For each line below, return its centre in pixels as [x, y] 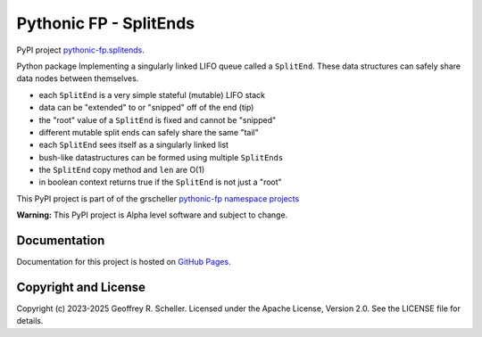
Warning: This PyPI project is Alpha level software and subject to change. [152, 215]
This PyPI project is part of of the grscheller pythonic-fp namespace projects [158, 198]
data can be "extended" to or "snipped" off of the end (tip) [146, 108]
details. [30, 321]
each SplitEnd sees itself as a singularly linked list [134, 145]
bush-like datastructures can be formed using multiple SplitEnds [161, 157]
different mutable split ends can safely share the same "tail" [149, 132]
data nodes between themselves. [78, 78]
